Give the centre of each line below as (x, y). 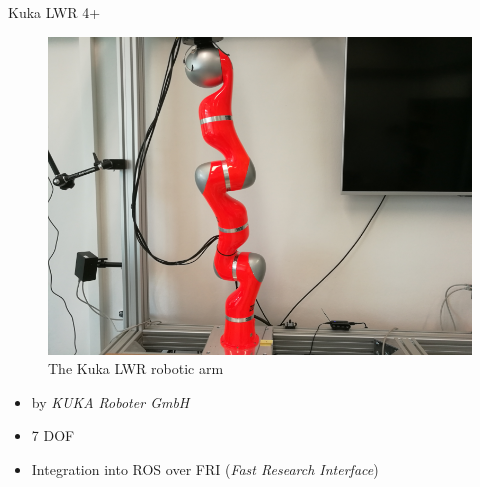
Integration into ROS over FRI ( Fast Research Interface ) (205, 468)
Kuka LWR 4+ (54, 12)
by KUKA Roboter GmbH (110, 401)
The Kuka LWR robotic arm (136, 368)
